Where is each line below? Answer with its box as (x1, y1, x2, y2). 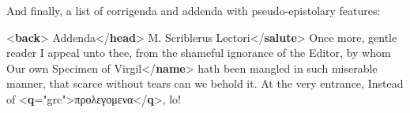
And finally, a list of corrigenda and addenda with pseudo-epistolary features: (6, 2, 381, 18)
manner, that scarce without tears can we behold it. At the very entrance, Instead (6, 75, 404, 92)
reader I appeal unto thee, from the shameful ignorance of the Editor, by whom (6, 44, 391, 61)
